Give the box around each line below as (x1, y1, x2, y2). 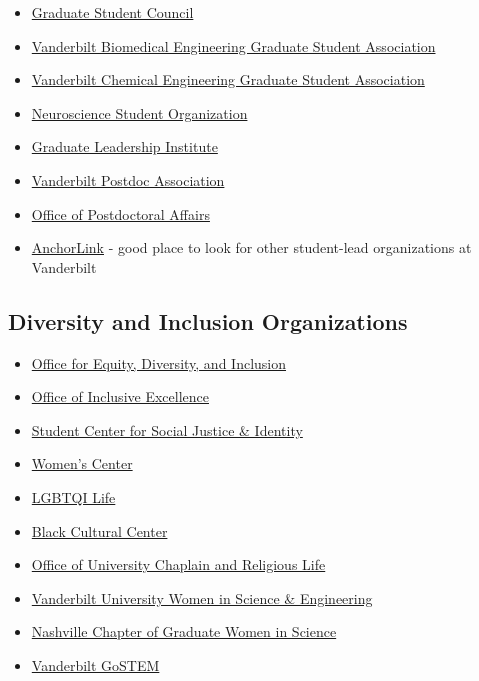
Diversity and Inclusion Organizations (8, 305, 408, 336)
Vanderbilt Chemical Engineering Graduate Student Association (31, 69, 425, 90)
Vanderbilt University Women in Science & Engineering (31, 587, 373, 608)
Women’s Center (31, 453, 133, 474)
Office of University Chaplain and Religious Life (31, 554, 326, 575)
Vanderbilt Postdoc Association (31, 169, 225, 190)
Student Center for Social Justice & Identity (31, 419, 303, 440)
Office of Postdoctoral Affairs (31, 203, 210, 224)
